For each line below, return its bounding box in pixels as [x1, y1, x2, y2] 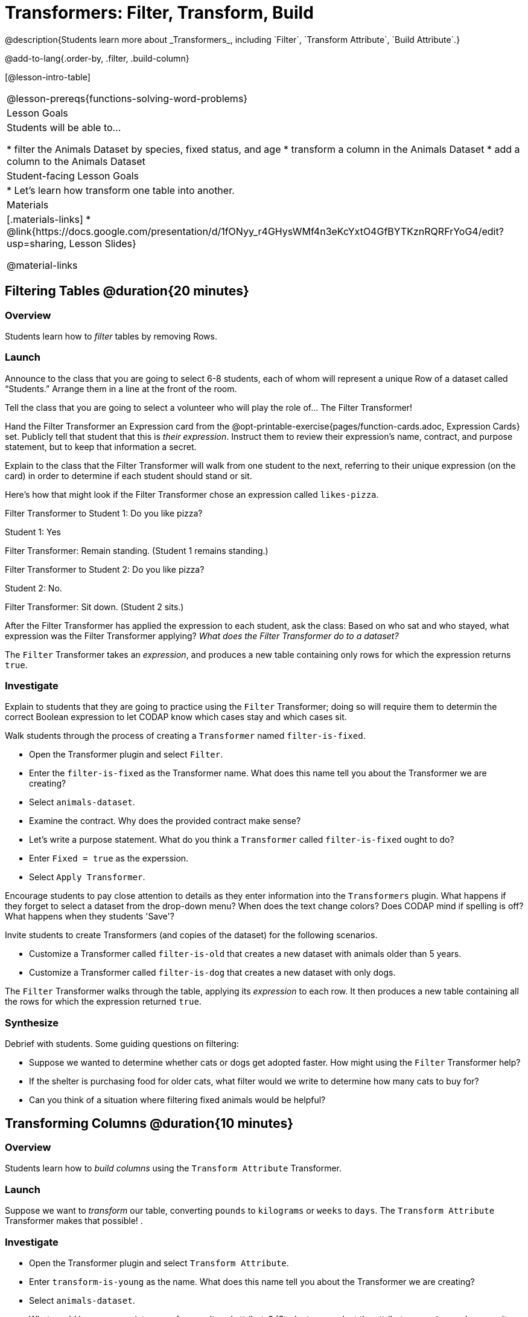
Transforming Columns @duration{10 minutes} [5, 1115, 294, 1131]
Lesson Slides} [69, 237, 136, 250]
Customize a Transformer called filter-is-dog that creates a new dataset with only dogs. [29, 967, 396, 978]
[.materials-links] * [7, 213, 91, 225]
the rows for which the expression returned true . [5, 996, 202, 1007]
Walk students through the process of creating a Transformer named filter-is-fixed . [5, 730, 366, 741]
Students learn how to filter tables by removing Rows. [5, 330, 217, 341]
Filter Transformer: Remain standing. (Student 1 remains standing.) [5, 545, 269, 556]
